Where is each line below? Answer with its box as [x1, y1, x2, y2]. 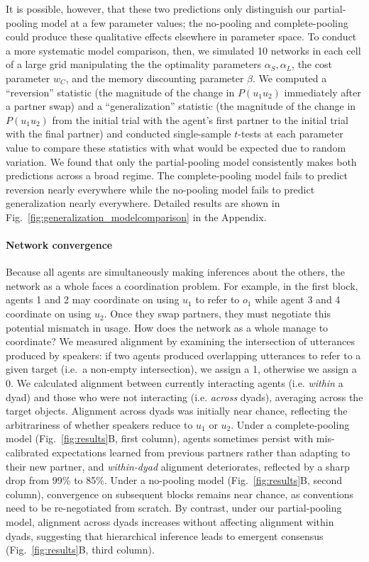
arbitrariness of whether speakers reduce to [6, 417, 193, 432]
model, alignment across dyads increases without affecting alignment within [6, 514, 334, 529]
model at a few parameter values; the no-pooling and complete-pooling [40, 15, 348, 30]
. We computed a [253, 70, 327, 85]
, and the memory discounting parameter [65, 70, 244, 85]
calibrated [6, 445, 49, 460]
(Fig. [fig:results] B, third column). [6, 542, 155, 557]
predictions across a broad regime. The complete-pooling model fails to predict [6, 168, 348, 183]
